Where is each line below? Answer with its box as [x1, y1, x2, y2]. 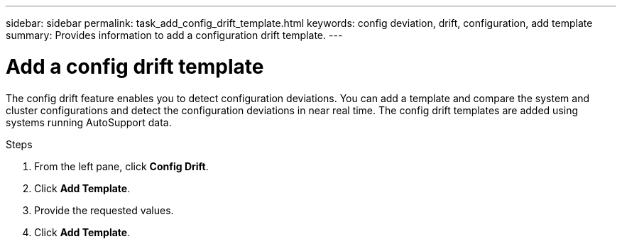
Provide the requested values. [34, 204, 174, 216]
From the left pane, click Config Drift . [34, 160, 209, 172]
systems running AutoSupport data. [6, 116, 172, 128]
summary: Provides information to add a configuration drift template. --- [6, 29, 343, 41]
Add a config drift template [6, 54, 264, 79]
